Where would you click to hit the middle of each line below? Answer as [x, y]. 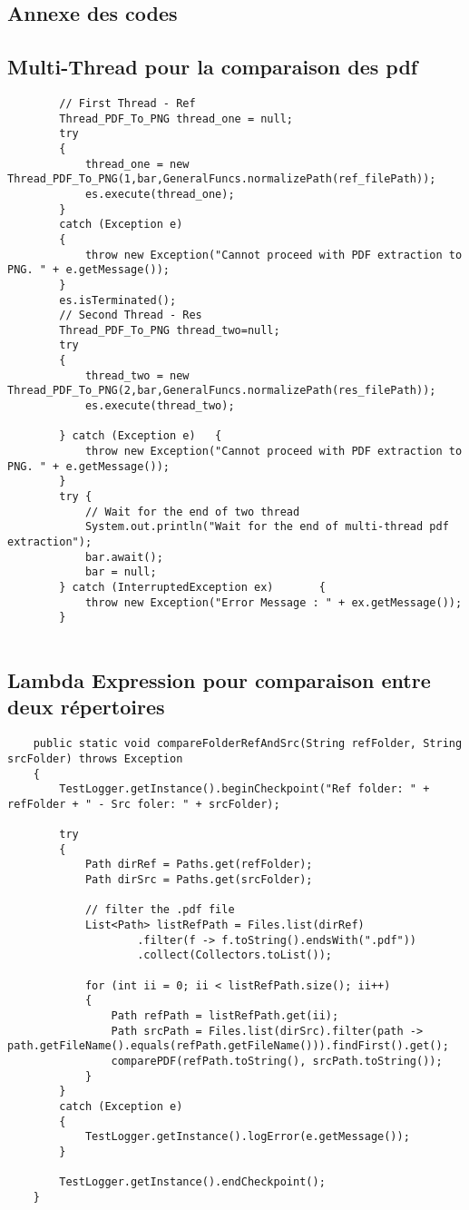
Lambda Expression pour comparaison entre [219, 680]
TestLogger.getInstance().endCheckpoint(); [192, 1182]
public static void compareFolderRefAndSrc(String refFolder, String [248, 744]
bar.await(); [124, 557]
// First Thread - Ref [127, 103]
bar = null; [121, 572]
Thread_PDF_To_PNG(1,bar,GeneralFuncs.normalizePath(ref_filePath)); [222, 179]
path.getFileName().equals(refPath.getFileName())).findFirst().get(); [228, 1046]
